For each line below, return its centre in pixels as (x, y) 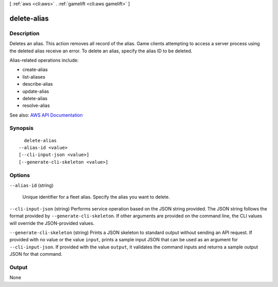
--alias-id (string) (32, 185)
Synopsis (21, 128)
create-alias (35, 70)
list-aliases (34, 76)
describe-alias (38, 84)
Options (20, 175)
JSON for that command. (36, 254)
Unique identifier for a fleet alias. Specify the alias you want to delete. (96, 197)
